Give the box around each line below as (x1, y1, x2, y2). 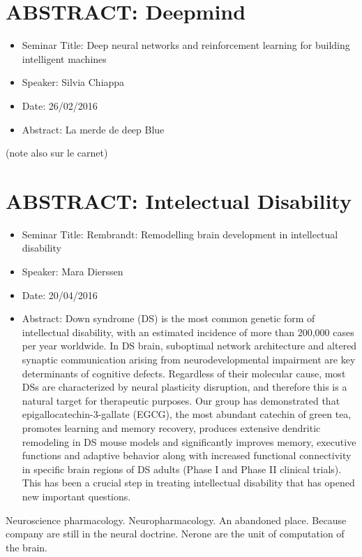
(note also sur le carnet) (6, 145, 108, 160)
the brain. (6, 540, 47, 554)
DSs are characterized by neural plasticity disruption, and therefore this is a (22, 379, 347, 394)
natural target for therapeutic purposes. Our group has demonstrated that (22, 393, 340, 407)
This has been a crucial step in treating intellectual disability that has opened (22, 475, 355, 490)
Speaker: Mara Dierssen (22, 264, 123, 278)
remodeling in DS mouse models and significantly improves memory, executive (22, 434, 356, 449)
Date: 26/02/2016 (22, 98, 98, 113)
